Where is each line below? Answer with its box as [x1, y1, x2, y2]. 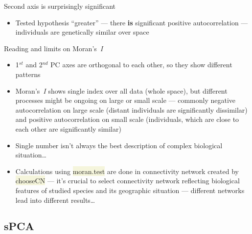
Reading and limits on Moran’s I [4, 43, 103, 53]
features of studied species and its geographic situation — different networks [15, 185, 245, 195]
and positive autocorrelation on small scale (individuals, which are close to [15, 114, 239, 124]
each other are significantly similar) [15, 123, 121, 134]
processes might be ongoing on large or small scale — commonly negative [15, 95, 236, 105]
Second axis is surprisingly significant [4, 1, 115, 11]
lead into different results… [15, 195, 95, 205]
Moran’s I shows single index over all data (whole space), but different [15, 85, 228, 96]
